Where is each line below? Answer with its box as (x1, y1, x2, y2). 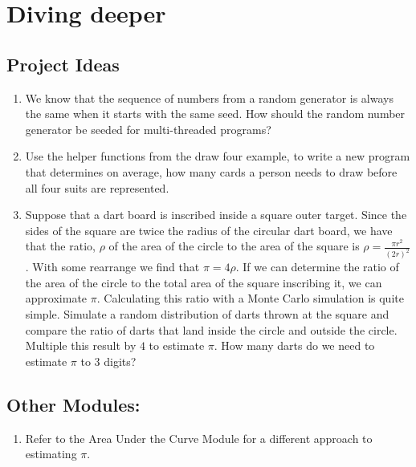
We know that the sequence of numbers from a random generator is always (25, 89, 394, 106)
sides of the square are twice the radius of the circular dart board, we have (25, 221, 393, 238)
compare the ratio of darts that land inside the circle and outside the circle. (25, 321, 398, 338)
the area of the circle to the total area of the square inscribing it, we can (25, 274, 382, 290)
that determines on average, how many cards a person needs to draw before (25, 163, 398, 180)
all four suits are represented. (25, 179, 169, 196)
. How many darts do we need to (214, 337, 375, 354)
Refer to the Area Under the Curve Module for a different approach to (25, 429, 373, 446)
